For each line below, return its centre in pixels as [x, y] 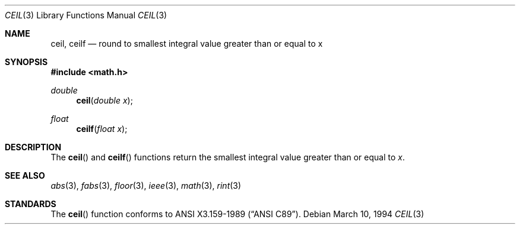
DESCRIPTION [33, 147]
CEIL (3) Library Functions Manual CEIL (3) [86, 15]
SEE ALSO [25, 175]
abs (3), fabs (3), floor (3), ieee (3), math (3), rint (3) [146, 186]
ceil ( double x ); [104, 100]
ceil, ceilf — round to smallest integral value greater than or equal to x [187, 43]
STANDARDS [31, 204]
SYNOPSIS [26, 62]
